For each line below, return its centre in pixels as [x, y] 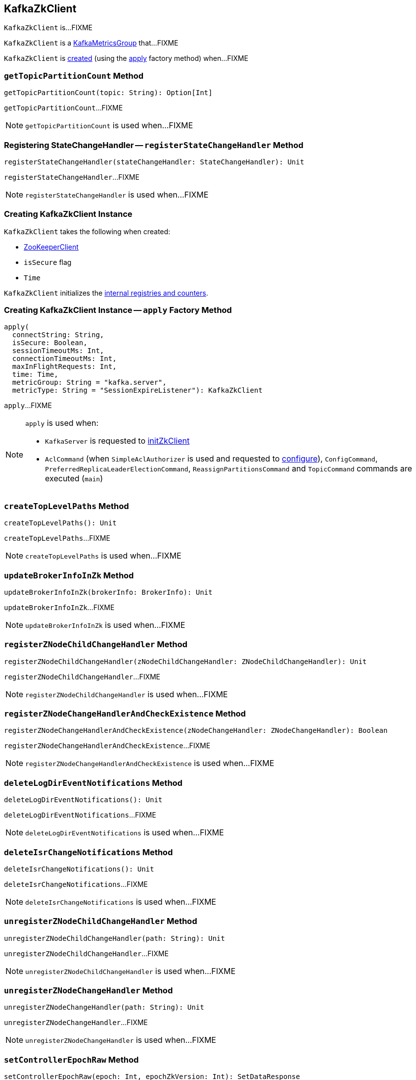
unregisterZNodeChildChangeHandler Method [101, 921]
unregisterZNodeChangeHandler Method [89, 991]
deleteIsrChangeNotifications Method [89, 852]
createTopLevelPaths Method [67, 506]
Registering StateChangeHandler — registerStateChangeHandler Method [154, 145]
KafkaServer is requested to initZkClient [117, 441]
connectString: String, [58, 335]
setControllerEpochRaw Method [71, 1059]
